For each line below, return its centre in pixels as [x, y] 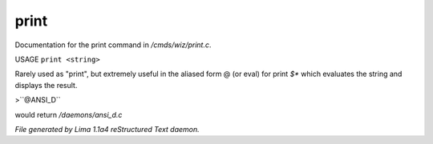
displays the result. [46, 85]
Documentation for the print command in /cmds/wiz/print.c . [113, 45]
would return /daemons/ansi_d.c [69, 114]
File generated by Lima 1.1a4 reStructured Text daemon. [107, 129]
